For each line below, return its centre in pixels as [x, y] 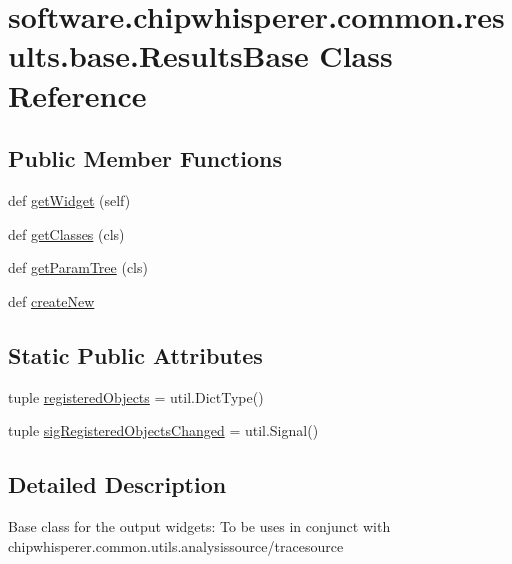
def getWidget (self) [69, 199]
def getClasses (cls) [66, 233]
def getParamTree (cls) [78, 267]
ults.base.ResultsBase [158, 55]
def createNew [51, 300]
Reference [77, 94]
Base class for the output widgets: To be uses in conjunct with [199, 525]
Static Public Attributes [135, 354]
